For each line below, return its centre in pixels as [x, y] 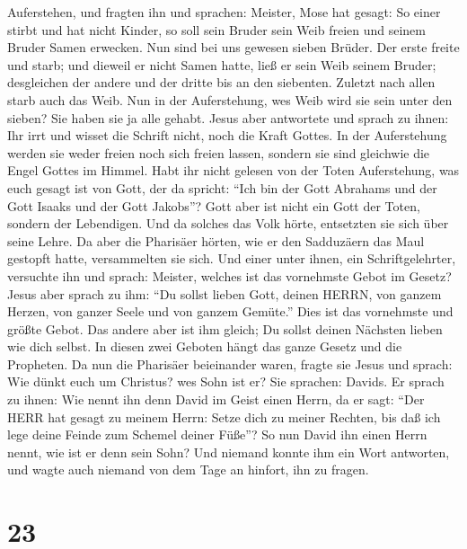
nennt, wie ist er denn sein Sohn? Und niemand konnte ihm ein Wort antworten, [229, 452]
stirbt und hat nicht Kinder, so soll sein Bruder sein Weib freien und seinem [216, 29]
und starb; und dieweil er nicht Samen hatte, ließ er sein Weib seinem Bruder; [222, 64]
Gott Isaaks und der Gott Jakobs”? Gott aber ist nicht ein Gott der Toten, [214, 205]
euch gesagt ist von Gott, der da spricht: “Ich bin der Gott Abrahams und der [222, 187]
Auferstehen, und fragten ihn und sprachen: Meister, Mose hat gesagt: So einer [224, 12]
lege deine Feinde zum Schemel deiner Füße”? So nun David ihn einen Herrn [217, 434]
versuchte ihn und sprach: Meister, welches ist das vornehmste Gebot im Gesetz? [229, 275]
